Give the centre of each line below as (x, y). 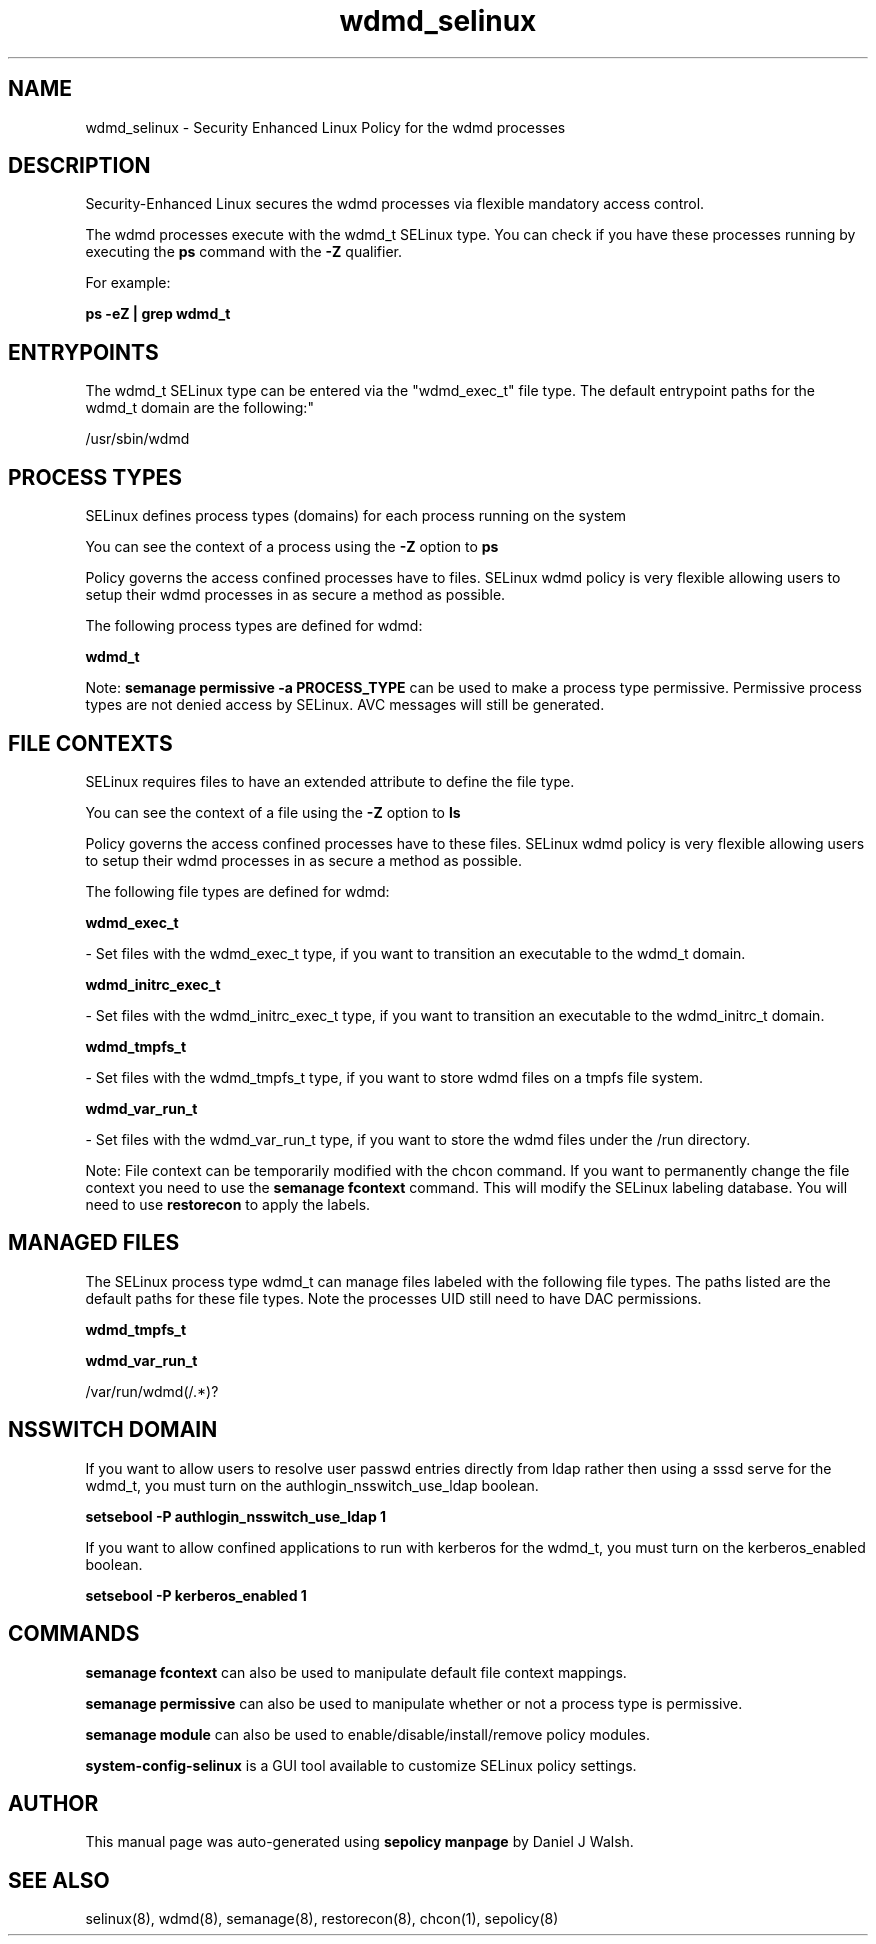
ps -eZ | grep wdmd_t (158, 314)
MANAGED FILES (94, 1243)
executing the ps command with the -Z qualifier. (243, 252)
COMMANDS (74, 1634)
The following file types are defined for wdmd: (237, 891)
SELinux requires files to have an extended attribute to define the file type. (330, 781)
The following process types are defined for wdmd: (254, 626)
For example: (128, 283)
